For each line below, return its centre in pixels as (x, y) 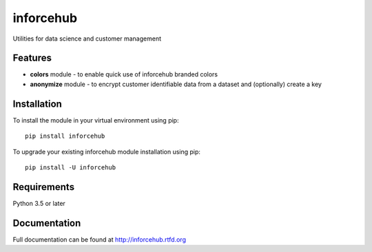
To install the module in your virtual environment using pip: (96, 120)
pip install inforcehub (65, 136)
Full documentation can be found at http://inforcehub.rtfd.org (99, 239)
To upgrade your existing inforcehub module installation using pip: (107, 151)
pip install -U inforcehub (71, 167)
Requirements (44, 187)
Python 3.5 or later (39, 203)
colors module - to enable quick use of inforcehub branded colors (124, 74)
